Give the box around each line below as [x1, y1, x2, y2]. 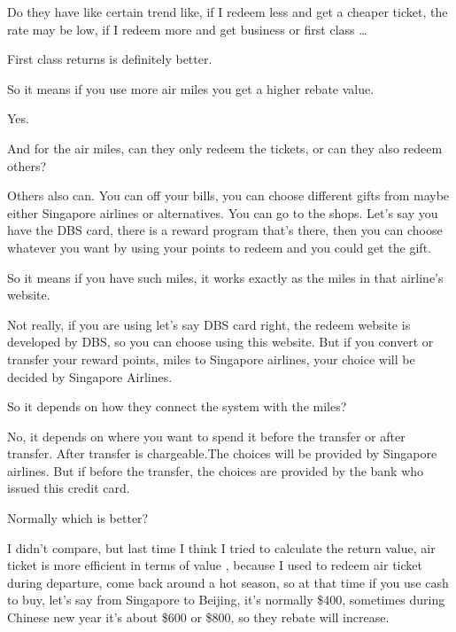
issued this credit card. [7, 479, 130, 497]
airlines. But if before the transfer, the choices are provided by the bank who [7, 461, 424, 480]
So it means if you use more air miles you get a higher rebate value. [7, 79, 375, 98]
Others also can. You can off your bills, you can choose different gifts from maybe [7, 186, 450, 205]
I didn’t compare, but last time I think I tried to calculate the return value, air [7, 538, 436, 557]
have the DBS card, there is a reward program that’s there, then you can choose [7, 221, 443, 239]
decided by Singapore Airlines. [7, 367, 173, 386]
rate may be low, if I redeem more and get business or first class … [7, 20, 367, 38]
